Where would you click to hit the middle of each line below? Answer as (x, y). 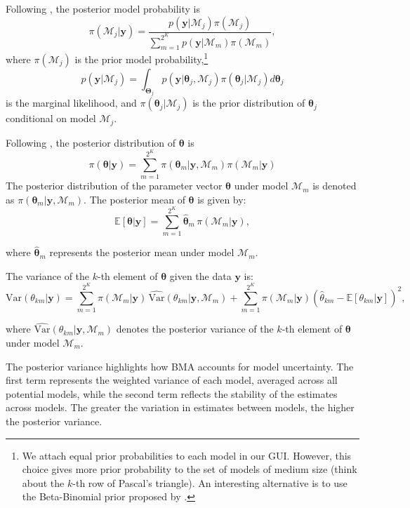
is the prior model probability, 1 (141, 58)
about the (43, 482)
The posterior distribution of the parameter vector (114, 186)
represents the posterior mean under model (142, 252)
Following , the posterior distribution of (91, 142)
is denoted (335, 186)
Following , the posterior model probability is (103, 8)
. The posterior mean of (134, 199)
